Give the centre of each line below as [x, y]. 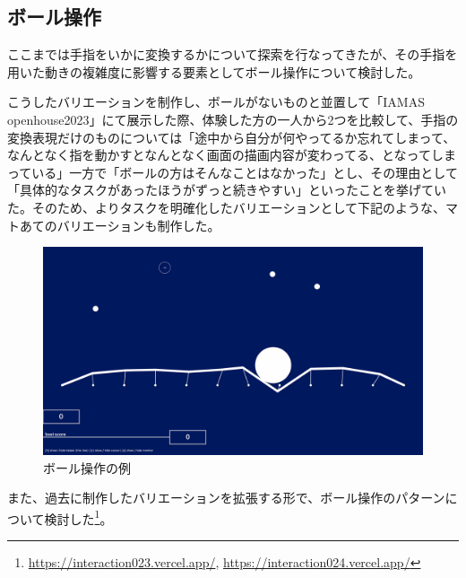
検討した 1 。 [78, 517]
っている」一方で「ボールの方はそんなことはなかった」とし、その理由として [233, 172]
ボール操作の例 [87, 467]
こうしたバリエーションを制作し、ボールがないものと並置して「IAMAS [216, 102]
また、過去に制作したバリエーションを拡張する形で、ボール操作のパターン [226, 498]
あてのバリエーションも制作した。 [120, 225]
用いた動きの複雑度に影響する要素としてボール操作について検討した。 [214, 71]
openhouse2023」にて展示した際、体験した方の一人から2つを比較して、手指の [233, 119]
